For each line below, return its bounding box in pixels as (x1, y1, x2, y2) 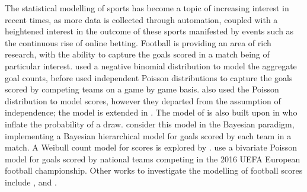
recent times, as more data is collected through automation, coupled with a (5, 13, 278, 25)
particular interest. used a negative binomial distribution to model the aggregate (5, 59, 297, 72)
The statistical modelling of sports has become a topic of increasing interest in (5, 2, 289, 14)
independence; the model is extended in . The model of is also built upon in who (5, 106, 298, 119)
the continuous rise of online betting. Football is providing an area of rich (5, 36, 271, 49)
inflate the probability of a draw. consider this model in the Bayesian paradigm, (5, 117, 295, 130)
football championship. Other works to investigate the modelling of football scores (5, 164, 303, 177)
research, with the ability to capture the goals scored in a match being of (5, 48, 270, 60)
